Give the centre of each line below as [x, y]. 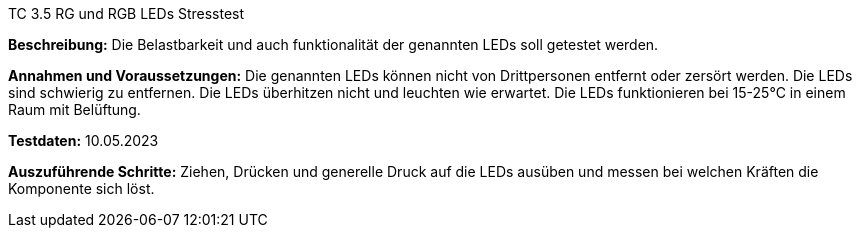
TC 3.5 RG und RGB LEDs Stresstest [126, 13]
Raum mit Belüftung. [74, 109]
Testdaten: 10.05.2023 [83, 140]
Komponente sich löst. [81, 188]
